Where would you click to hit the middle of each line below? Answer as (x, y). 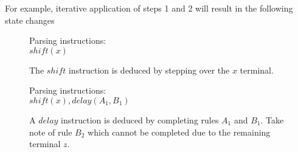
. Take (272, 119)
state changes (30, 20)
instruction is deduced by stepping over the (149, 70)
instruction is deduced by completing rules (140, 119)
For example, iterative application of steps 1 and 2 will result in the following (149, 8)
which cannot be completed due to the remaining (179, 132)
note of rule (51, 132)
